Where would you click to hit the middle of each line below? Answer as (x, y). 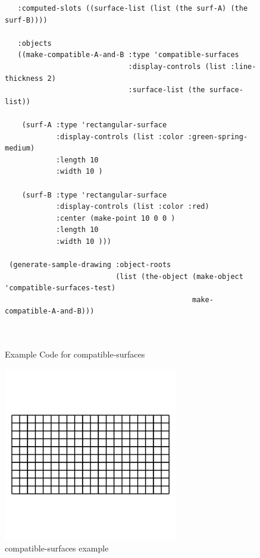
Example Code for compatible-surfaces (75, 354)
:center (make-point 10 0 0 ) (115, 218)
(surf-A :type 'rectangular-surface (94, 125)
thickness (24, 78)
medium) (20, 148)
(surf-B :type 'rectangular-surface (94, 195)
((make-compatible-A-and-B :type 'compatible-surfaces (128, 55)
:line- (243, 66)
